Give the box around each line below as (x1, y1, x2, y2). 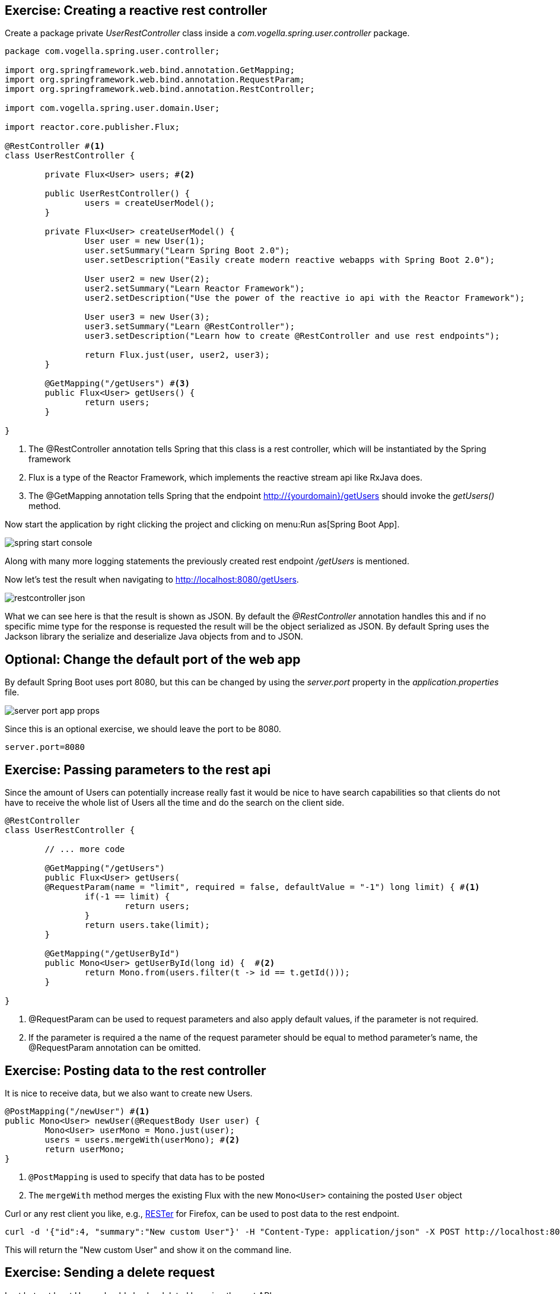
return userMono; (44, 1144, 125, 1154)
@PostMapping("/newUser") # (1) (5, 1106, 150, 1116)
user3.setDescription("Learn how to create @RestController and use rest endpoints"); (84, 331, 500, 341)
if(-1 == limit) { (84, 892, 170, 902)
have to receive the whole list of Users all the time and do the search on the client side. (5, 797, 345, 808)
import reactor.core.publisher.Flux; (5, 122, 180, 132)
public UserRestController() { (44, 189, 190, 199)
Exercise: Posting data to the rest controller (5, 1063, 266, 1078)
